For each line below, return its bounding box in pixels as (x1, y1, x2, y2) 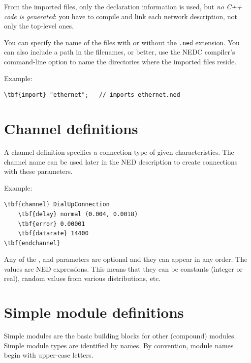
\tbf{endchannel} (4, 239, 61, 247)
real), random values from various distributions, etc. (4, 273, 161, 283)
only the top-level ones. (4, 21, 74, 31)
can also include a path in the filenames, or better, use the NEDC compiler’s (4, 47, 235, 57)
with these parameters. (4, 166, 73, 176)
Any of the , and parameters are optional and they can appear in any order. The (4, 254, 248, 264)
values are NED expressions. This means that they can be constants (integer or (4, 263, 243, 274)
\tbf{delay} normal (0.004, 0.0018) (18, 210, 138, 218)
